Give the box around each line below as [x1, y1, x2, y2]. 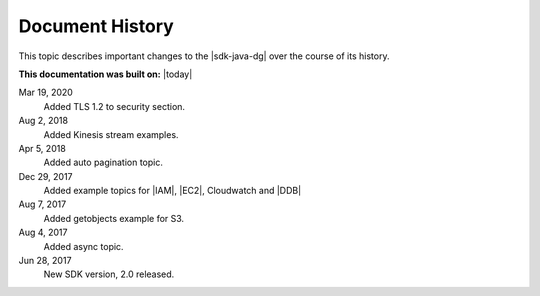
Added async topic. [43, 240, 124, 252]
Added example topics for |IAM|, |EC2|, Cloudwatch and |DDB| [43, 185, 302, 197]
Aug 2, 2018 [18, 115, 69, 127]
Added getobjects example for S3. [43, 212, 185, 224]
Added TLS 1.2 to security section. [43, 100, 185, 112]
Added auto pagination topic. [43, 156, 164, 169]
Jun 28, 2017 [18, 255, 72, 267]
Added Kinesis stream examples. [43, 128, 179, 140]
